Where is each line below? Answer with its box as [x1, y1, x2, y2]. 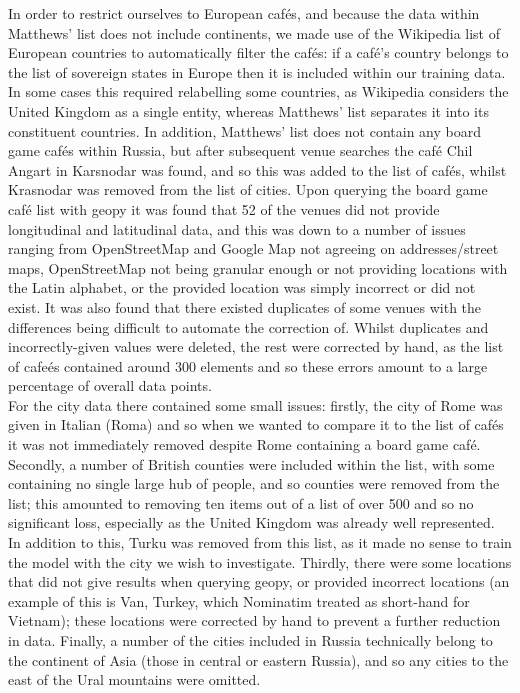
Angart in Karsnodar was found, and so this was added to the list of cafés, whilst [8, 159, 507, 180]
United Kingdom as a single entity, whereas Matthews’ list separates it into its [8, 100, 489, 121]
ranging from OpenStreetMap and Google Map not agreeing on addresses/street [8, 238, 499, 259]
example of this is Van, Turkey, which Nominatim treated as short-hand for [8, 590, 470, 611]
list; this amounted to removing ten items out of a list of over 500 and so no [8, 492, 474, 513]
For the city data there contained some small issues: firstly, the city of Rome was [8, 394, 503, 415]
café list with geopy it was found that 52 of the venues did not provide [8, 198, 440, 219]
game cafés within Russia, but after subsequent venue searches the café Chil [8, 140, 473, 161]
